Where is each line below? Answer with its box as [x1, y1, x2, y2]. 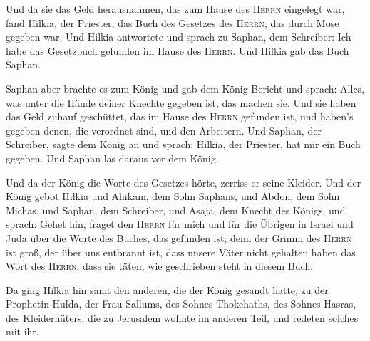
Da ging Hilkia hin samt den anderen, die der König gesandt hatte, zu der [6, 282, 329, 297]
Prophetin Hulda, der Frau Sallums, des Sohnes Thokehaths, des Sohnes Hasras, [6, 296, 356, 311]
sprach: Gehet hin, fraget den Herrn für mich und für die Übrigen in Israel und [6, 216, 354, 231]
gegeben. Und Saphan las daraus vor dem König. [6, 150, 219, 165]
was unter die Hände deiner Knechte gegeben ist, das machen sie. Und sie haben [6, 95, 356, 110]
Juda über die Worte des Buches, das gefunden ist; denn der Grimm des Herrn [6, 230, 352, 245]
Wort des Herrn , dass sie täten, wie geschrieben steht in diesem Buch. [6, 258, 314, 273]
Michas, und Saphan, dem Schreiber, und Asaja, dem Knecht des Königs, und [6, 202, 346, 217]
